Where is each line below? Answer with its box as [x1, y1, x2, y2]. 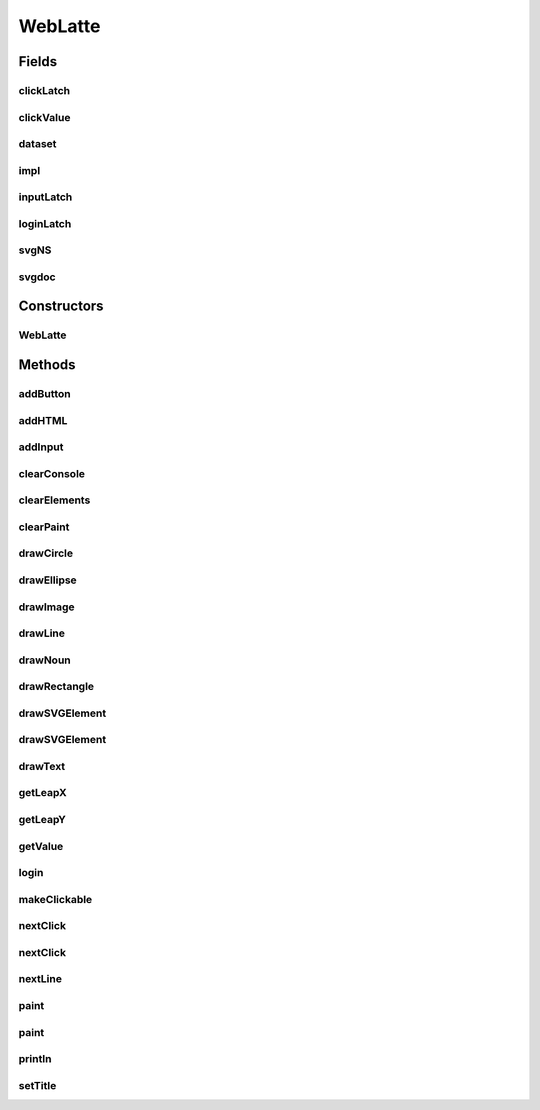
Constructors [18, 298, 104, 315]
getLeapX [18, 786, 67, 800]
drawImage [18, 600, 75, 614]
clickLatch [18, 83, 70, 97]
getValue [18, 839, 64, 853]
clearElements [18, 493, 91, 507]
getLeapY [18, 813, 67, 827]
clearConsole [18, 466, 85, 480]
